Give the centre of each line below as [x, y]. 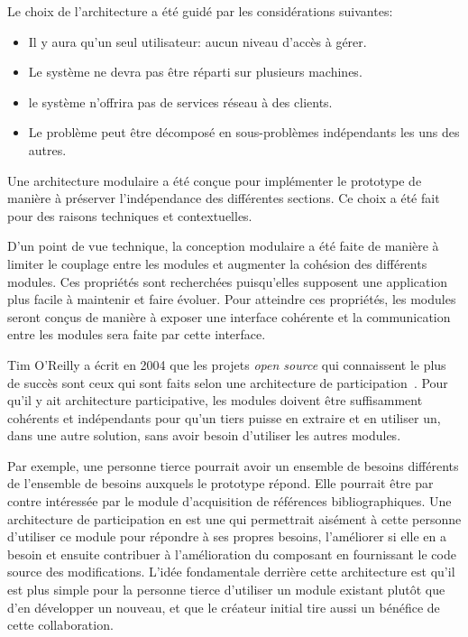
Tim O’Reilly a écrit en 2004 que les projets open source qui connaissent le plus [227, 364]
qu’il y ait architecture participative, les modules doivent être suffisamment [215, 400]
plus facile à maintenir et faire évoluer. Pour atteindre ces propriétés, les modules [232, 299]
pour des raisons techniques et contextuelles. [130, 215]
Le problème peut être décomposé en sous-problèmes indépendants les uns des [244, 132]
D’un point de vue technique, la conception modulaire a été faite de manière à [223, 246]
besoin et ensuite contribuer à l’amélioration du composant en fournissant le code [232, 554]
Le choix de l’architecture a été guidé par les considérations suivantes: [200, 11]
